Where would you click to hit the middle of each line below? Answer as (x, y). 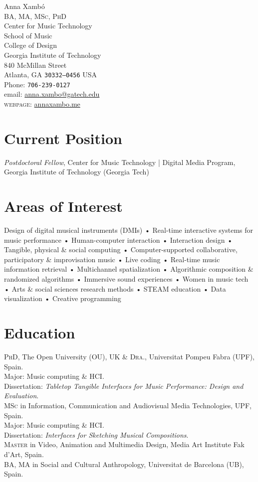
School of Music (28, 35)
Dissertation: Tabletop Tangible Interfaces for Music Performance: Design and (124, 386)
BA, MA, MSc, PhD (35, 16)
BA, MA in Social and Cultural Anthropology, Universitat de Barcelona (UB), (124, 464)
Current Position (63, 138)
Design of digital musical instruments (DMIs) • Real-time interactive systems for (129, 230)
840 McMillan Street (35, 65)
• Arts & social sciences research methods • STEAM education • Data (115, 288)
